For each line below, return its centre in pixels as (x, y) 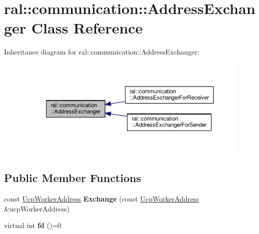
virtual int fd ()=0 (33, 225)
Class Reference (87, 28)
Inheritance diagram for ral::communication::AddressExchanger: (102, 52)
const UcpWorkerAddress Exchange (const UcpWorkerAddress (101, 198)
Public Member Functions (72, 178)
